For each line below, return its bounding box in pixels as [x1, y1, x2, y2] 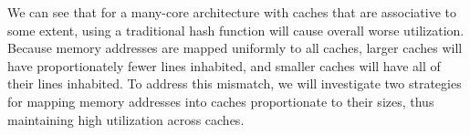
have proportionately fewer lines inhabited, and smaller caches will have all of [7, 56, 441, 75]
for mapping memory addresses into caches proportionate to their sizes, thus [7, 91, 434, 110]
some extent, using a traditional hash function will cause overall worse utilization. [7, 20, 465, 39]
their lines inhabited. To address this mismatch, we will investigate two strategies [7, 74, 462, 93]
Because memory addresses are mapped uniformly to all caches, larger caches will [7, 38, 463, 57]
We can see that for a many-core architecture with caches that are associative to [7, 3, 456, 21]
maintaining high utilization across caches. [7, 109, 245, 129]
